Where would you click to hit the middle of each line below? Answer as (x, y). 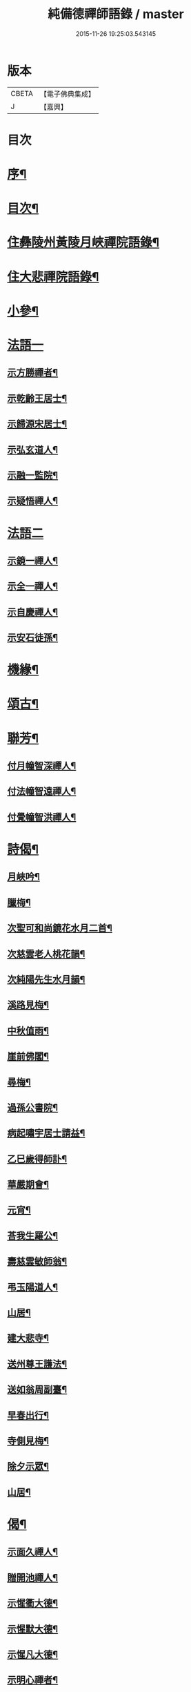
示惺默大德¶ (33, 1629)
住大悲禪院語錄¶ (53, 277)
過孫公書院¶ (33, 1107)
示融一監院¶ (33, 475)
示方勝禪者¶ (33, 373)
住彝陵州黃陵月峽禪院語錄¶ (83, 243)
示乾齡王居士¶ (37, 398)
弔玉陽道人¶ (33, 1287)
